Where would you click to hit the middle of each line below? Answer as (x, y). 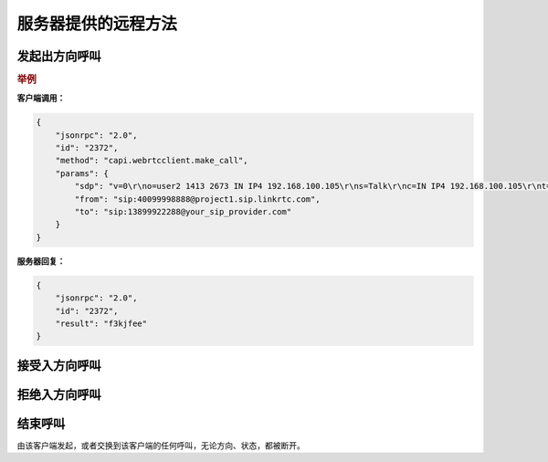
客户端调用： (41, 98)
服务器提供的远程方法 (97, 24)
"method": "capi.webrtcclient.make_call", (152, 161)
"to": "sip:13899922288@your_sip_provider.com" (183, 212)
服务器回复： (41, 261)
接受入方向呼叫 (59, 365)
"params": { (82, 173)
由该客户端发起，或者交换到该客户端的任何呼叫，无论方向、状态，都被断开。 (161, 445)
